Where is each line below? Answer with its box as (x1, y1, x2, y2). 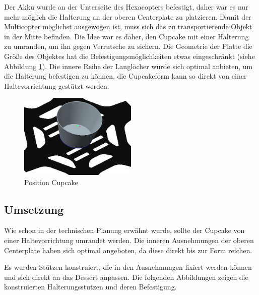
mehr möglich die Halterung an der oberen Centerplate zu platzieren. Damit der (4, 11, 251, 22)
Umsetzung (4, 201, 64, 217)
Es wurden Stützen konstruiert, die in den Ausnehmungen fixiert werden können (4, 262, 252, 272)
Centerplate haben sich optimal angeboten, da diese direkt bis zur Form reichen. (4, 245, 252, 255)
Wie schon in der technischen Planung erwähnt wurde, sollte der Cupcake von (4, 225, 245, 235)
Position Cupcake (24, 176, 78, 187)
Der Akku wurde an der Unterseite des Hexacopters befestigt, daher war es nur (4, 2, 248, 12)
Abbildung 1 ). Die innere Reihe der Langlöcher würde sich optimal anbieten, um (4, 61, 253, 71)
